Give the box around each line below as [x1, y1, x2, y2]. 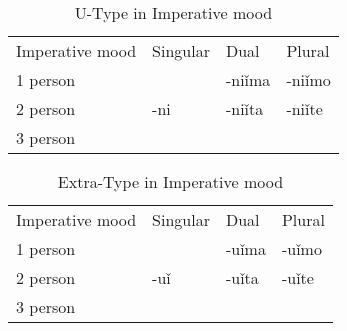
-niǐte [286, 97, 323, 120]
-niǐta [225, 97, 264, 120]
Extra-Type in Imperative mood [57, 170, 284, 193]
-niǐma [225, 68, 271, 91]
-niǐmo [286, 68, 331, 91]
